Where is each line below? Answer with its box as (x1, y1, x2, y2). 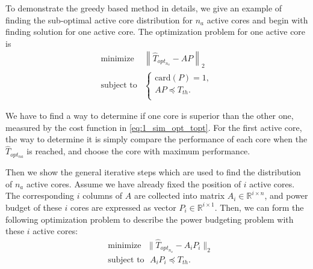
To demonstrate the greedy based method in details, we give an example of (5, 2, 282, 14)
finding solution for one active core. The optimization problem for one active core (5, 25, 306, 38)
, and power (264, 189, 308, 202)
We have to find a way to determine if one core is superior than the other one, (5, 109, 294, 122)
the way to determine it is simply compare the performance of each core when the (5, 133, 308, 145)
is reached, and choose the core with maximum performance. (26, 145, 250, 157)
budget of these (5, 201, 62, 213)
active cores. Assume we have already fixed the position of (26, 177, 241, 190)
